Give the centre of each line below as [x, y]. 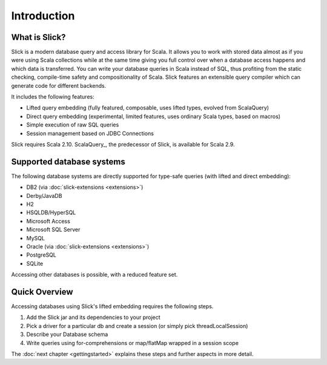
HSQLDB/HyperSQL [51, 212]
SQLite [35, 263]
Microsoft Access [48, 221]
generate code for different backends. [59, 85]
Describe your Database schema [67, 334]
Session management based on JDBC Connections [90, 133]
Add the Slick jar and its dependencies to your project [93, 317]
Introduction [43, 16]
